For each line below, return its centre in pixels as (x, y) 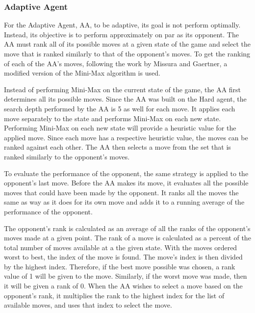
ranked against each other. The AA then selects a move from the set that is (117, 147)
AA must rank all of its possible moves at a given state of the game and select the (127, 44)
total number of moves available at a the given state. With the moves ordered (121, 247)
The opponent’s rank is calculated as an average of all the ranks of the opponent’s (127, 228)
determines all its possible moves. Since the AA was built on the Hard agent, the (125, 99)
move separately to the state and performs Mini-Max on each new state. (113, 118)
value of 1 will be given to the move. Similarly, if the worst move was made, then (126, 276)
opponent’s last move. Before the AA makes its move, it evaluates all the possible (126, 183)
